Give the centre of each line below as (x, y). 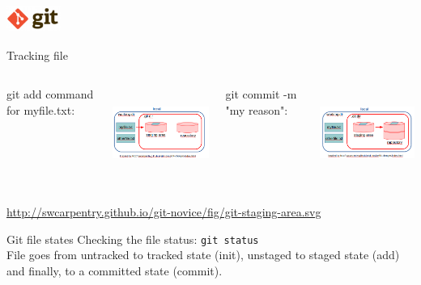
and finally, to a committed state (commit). (115, 270)
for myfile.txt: (41, 109)
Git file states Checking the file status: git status (133, 239)
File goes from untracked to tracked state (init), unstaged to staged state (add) (203, 255)
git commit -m (261, 94)
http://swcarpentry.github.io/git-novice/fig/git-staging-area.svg (164, 212)
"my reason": (257, 109)
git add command (50, 94)
